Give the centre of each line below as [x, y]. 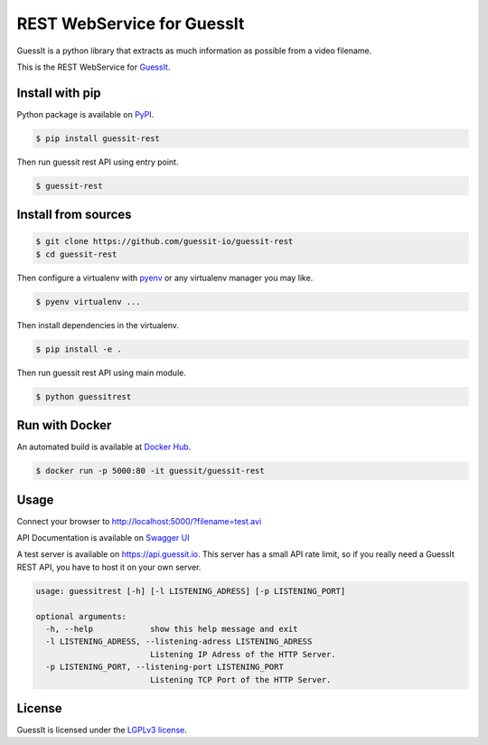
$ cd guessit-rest [76, 254]
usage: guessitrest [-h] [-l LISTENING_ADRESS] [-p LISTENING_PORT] [191, 591]
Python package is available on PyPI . [85, 114]
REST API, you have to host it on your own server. [109, 567]
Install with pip [59, 93]
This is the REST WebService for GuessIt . [94, 67]
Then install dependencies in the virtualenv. [98, 325]
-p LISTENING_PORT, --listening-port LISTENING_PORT [164, 667]
